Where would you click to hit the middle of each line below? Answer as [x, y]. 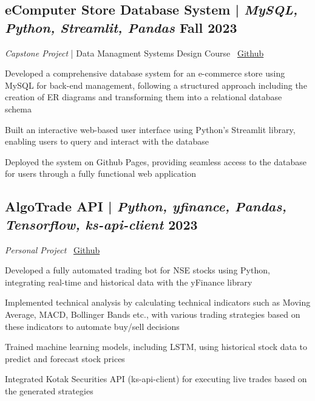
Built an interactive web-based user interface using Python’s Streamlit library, [150, 129]
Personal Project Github [52, 249]
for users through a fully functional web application [100, 173]
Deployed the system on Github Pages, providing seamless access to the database [156, 161]
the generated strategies [49, 390]
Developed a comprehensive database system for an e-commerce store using [145, 73]
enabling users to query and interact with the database [107, 141]
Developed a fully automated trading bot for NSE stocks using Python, [137, 270]
